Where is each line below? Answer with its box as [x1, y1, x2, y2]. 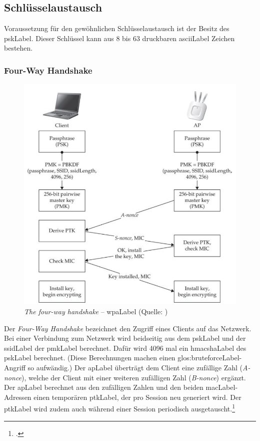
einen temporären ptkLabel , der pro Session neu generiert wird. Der [33, 391, 241, 402]
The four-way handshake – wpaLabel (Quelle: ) [24, 306, 168, 316]
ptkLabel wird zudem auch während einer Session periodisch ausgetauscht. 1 [4, 402, 235, 413]
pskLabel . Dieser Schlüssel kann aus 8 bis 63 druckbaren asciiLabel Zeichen [4, 33, 235, 43]
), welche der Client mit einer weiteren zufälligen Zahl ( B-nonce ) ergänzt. [21, 372, 246, 382]
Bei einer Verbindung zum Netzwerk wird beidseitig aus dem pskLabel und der [4, 333, 246, 343]
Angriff [4, 362, 25, 372]
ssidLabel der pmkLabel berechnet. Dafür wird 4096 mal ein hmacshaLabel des [4, 342, 246, 353]
